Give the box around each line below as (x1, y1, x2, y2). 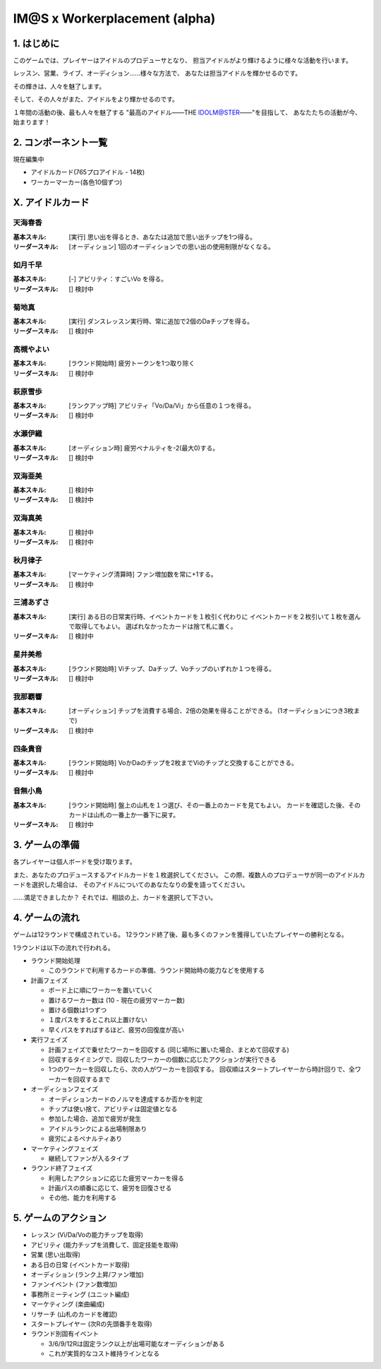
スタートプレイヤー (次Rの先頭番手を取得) (30, 1320, 152, 1328)
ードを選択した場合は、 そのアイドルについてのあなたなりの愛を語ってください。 (13, 880, 249, 889)
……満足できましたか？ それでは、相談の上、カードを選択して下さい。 (13, 894, 217, 902)
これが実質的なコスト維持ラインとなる (48, 1349, 160, 1358)
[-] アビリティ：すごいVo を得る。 (68, 275, 168, 283)
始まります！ (13, 118, 51, 126)
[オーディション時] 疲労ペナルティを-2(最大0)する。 (68, 444, 219, 452)
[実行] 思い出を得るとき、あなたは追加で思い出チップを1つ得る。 (68, 232, 257, 241)
